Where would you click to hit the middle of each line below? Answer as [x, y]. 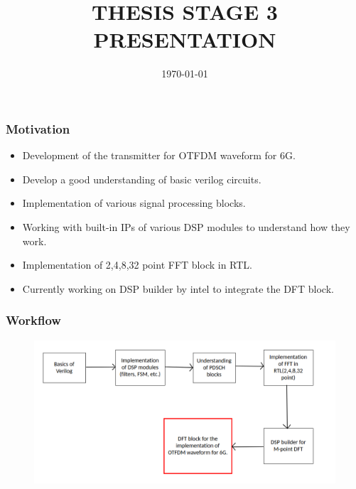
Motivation [38, 128]
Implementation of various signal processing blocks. [134, 203]
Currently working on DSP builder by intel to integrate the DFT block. [178, 288]
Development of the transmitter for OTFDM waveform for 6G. [159, 155]
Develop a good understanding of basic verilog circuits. [142, 179]
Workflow [33, 320]
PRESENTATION [185, 39]
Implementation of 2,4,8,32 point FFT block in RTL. [137, 265]
